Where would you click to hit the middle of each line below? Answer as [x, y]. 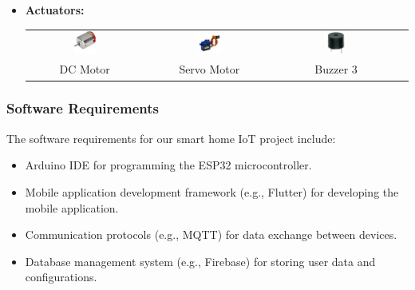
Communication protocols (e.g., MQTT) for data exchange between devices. [211, 234]
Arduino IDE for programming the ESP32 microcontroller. [168, 165]
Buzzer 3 [336, 69]
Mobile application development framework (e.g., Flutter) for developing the [212, 191]
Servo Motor [209, 69]
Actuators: [55, 10]
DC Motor [85, 69]
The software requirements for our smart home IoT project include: [171, 138]
